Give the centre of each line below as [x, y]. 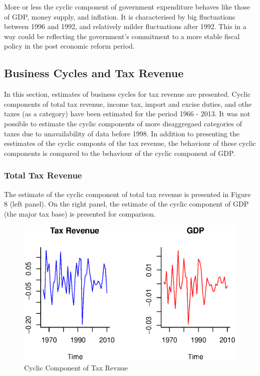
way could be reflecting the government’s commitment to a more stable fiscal [122, 36]
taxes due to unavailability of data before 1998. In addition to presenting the [122, 133]
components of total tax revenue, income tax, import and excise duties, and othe [128, 104]
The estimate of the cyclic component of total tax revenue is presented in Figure [127, 194]
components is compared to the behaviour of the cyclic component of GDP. [120, 153]
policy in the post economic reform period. [69, 46]
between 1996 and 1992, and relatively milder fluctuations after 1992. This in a [125, 26]
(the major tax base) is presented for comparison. [80, 213]
